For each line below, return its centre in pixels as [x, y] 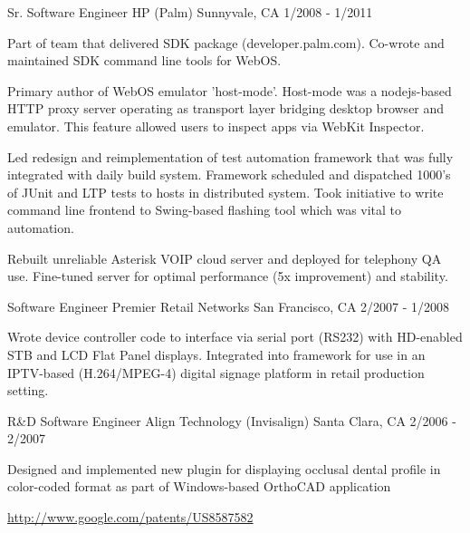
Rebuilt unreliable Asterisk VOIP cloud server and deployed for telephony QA [225, 258]
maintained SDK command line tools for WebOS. [144, 60]
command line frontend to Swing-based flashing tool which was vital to [205, 210]
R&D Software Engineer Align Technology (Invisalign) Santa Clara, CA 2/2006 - [232, 420]
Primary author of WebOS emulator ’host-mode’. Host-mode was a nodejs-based [230, 90]
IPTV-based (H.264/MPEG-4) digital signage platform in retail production [216, 372]
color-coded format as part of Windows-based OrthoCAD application [199, 486]
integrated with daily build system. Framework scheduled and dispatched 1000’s [229, 174]
